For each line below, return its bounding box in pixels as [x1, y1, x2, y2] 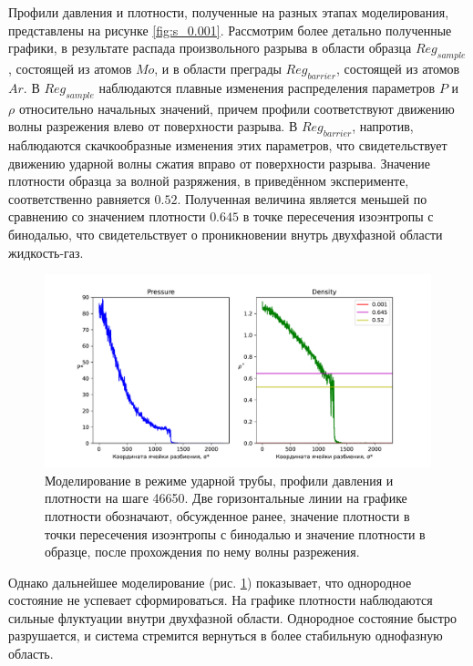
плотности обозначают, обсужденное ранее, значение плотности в [45, 506, 410, 525]
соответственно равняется [8, 189, 150, 208]
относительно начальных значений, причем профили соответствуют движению [18, 98, 455, 118]
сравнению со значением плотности [8, 207, 206, 226]
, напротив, [352, 117, 414, 136]
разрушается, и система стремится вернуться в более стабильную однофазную [8, 626, 443, 645]
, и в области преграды [154, 58, 282, 77]
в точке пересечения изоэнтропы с [242, 207, 434, 226]
